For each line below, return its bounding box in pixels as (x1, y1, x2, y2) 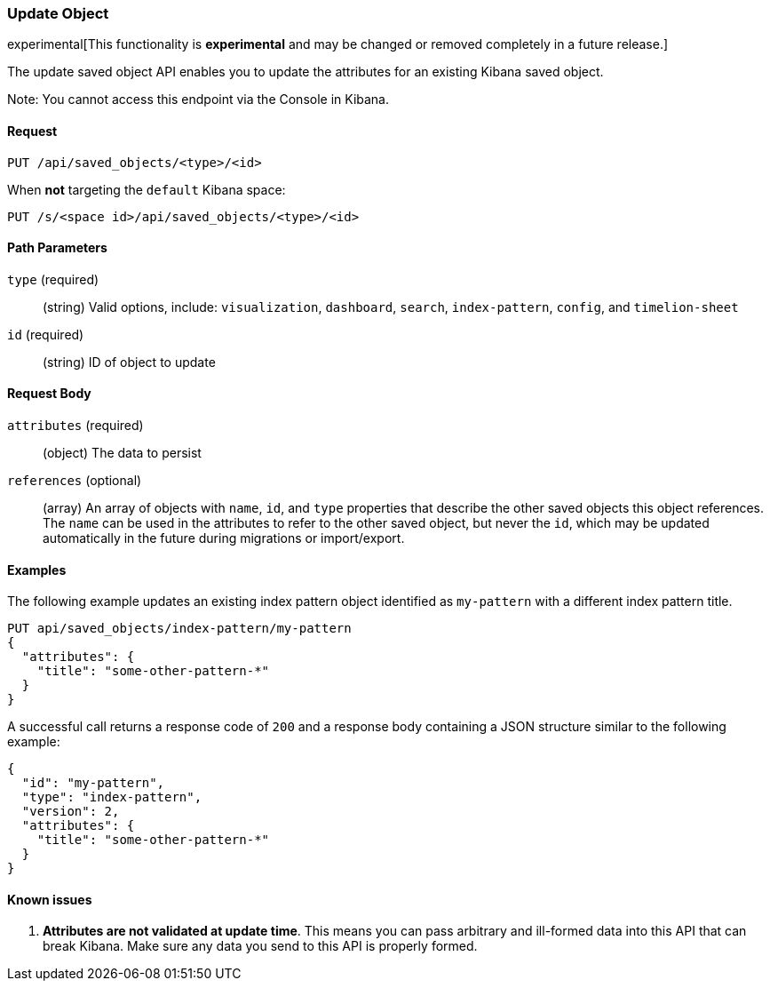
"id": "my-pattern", (21, 776, 165, 791)
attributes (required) (7, 418, 144, 434)
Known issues (7, 891, 92, 907)
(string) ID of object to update (43, 354, 216, 370)
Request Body (7, 386, 91, 402)
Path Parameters (7, 240, 107, 256)
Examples (7, 562, 67, 578)
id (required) (7, 326, 84, 342)
